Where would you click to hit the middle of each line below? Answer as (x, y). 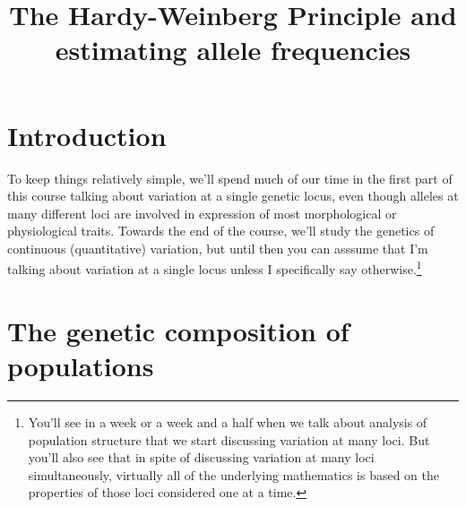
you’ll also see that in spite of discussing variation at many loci (201, 457)
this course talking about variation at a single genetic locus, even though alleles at (233, 196)
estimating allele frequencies (233, 50)
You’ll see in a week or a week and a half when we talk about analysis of (228, 422)
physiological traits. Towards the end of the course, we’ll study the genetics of (221, 231)
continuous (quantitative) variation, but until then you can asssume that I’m (218, 248)
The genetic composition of (178, 330)
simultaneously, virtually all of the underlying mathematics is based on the (234, 474)
